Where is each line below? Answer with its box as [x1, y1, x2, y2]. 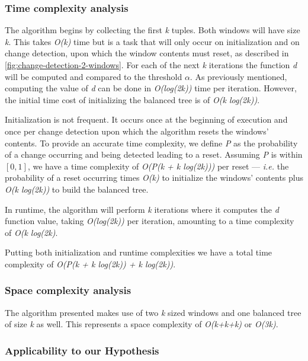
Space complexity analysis [5, 283, 131, 298]
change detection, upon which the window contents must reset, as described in [5, 47, 289, 59]
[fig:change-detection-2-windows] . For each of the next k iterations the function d [5, 59, 297, 71]
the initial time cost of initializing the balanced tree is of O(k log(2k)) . [5, 93, 260, 106]
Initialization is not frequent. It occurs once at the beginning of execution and [5, 113, 288, 126]
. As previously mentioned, [190, 70, 287, 82]
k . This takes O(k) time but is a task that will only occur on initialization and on [5, 35, 300, 47]
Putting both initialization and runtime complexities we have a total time [5, 246, 272, 258]
